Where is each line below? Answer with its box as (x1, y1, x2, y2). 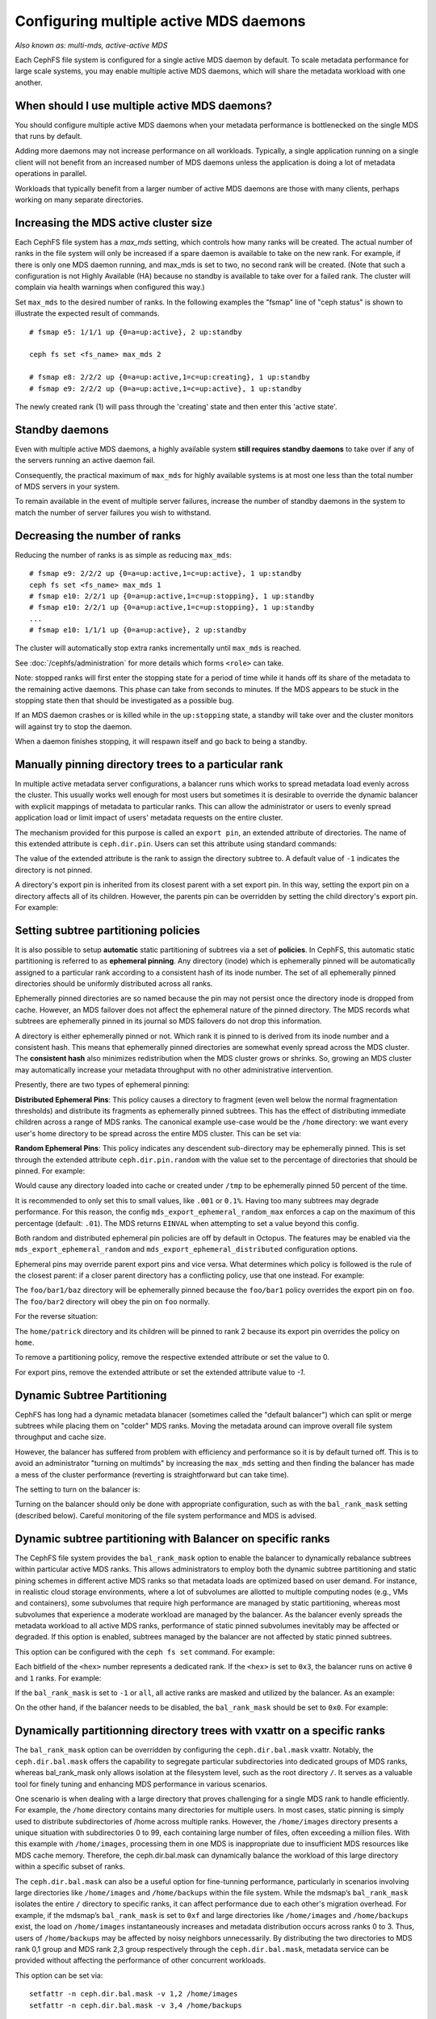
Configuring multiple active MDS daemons (15, 12, 306, 30)
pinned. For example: (15, 1165, 86, 1175)
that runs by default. (15, 132, 82, 141)
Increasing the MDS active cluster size (15, 216, 213, 229)
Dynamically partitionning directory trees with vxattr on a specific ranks (15, 1724, 386, 1738)
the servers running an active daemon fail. (15, 455, 156, 465)
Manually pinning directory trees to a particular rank (15, 758, 283, 771)
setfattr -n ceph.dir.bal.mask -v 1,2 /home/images (29, 1989, 238, 1999)
